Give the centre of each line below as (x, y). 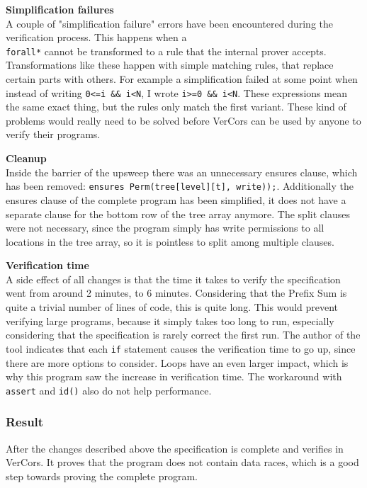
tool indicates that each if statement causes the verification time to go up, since (181, 348)
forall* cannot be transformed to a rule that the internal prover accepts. (166, 51)
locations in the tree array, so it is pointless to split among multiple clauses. (170, 241)
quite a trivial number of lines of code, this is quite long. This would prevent (172, 307)
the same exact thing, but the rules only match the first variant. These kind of (176, 107)
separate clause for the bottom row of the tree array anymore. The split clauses (178, 214)
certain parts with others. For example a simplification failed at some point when (182, 79)
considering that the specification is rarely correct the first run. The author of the (183, 335)
